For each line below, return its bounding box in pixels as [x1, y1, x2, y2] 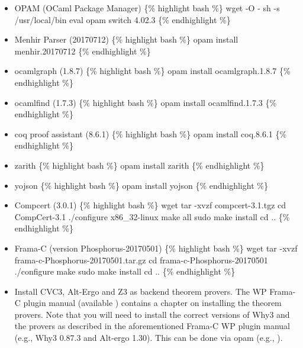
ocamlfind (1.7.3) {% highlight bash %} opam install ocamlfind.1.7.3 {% [14, 96, 277, 108]
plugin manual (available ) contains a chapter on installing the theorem [23, 297, 282, 309]
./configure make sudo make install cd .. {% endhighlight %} [14, 265, 236, 278]
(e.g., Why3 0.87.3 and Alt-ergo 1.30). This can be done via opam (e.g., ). [14, 331, 283, 344]
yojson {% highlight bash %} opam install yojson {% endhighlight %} [14, 179, 268, 191]
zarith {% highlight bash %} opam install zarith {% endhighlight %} [14, 159, 265, 171]
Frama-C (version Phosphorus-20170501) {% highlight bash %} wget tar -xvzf [14, 241, 298, 254]
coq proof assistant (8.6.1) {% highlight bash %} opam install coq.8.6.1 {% [14, 127, 287, 140]
